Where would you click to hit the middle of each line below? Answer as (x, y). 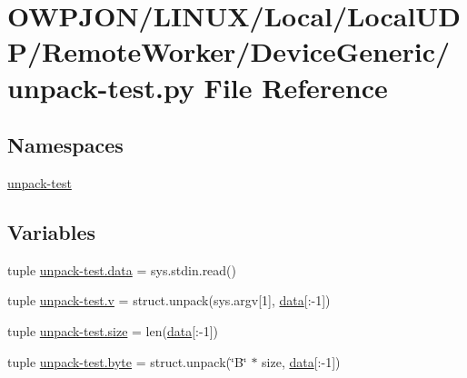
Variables (52, 231)
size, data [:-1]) (301, 361)
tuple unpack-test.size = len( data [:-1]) (113, 330)
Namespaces (65, 145)
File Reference (296, 87)
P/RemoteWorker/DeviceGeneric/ (229, 51)
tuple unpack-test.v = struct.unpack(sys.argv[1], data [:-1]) (169, 300)
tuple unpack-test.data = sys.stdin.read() (122, 269)
